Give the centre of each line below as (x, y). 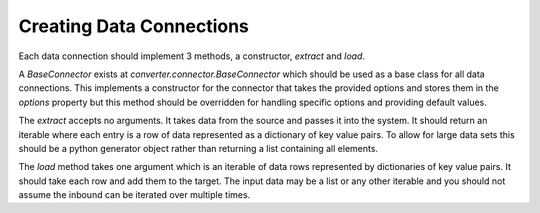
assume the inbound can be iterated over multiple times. (134, 195)
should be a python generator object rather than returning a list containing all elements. (198, 148)
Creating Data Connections (134, 26)
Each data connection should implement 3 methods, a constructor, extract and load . (191, 56)
